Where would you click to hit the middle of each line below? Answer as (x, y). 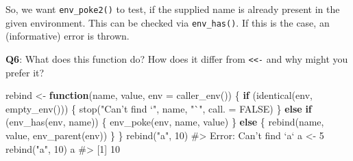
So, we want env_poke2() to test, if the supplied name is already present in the (173, 9)
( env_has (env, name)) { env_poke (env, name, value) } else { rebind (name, (165, 122)
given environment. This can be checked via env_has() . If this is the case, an (168, 22)
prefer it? (25, 72)
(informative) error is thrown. (68, 36)
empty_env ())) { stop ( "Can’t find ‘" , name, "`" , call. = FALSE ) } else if (159, 108)
